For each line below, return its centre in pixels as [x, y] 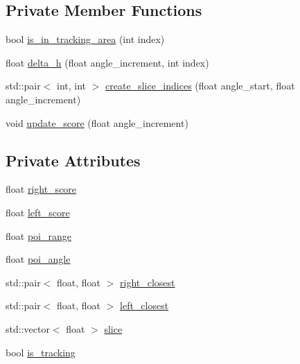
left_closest [144, 305]
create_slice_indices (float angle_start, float [200, 86]
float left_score [38, 212]
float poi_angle [38, 259]
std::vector [28, 328]
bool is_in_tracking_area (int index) [85, 39]
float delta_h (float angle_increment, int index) [107, 62]
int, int [72, 86]
